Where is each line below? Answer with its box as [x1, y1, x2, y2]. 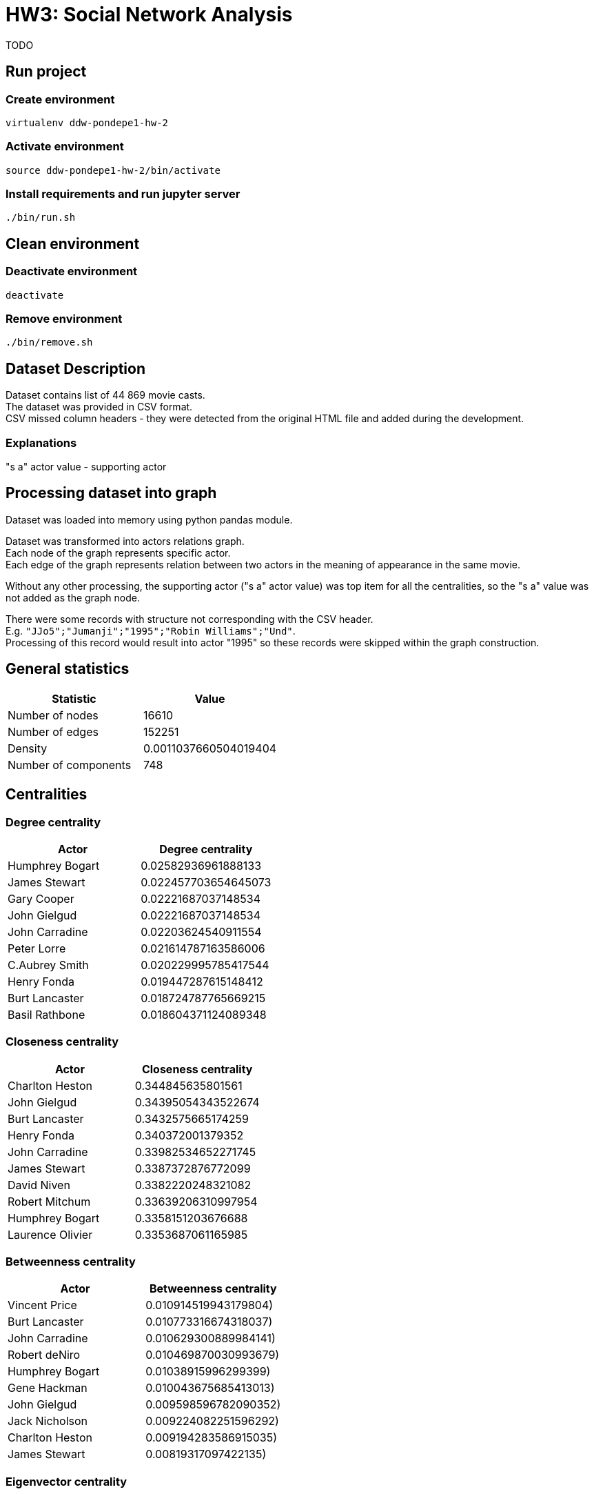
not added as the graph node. [6, 591, 140, 604]
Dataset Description [6, 359, 145, 377]
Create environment [6, 92, 115, 106]
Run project [6, 63, 87, 81]
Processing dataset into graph [6, 484, 217, 502]
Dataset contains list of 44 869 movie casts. [6, 389, 205, 401]
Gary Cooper [8, 891, 74, 906]
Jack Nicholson [8, 1414, 88, 1428]
